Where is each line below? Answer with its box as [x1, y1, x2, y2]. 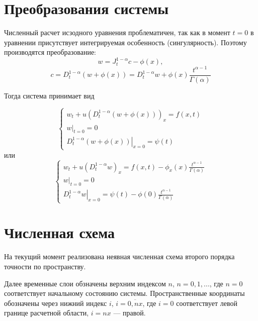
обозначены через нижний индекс [4, 297, 107, 308]
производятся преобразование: [4, 47, 97, 57]
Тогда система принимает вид [4, 90, 95, 100]
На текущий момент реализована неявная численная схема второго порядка [4, 251, 235, 262]
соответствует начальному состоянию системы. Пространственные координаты [4, 288, 245, 298]
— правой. [113, 307, 146, 318]
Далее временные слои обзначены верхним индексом [4, 278, 166, 288]
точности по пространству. [4, 261, 86, 271]
